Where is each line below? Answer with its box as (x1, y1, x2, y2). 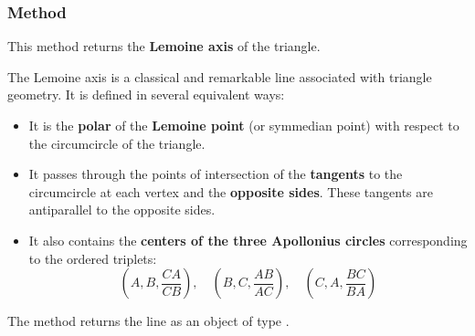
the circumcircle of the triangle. (28, 133, 206, 152)
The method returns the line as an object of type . (7, 311, 290, 331)
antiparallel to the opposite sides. (28, 200, 216, 219)
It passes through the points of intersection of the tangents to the (28, 164, 403, 184)
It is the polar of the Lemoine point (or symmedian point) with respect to (28, 116, 459, 134)
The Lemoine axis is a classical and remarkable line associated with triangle (7, 67, 432, 86)
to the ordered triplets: (28, 248, 157, 268)
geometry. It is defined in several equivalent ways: (7, 85, 285, 104)
